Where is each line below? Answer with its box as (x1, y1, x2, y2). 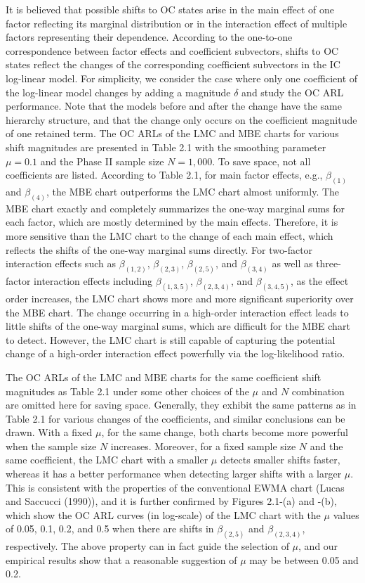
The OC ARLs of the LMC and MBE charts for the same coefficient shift (6, 369, 321, 384)
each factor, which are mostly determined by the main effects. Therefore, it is (6, 214, 338, 229)
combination (291, 383, 345, 398)
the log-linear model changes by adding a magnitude (6, 84, 231, 99)
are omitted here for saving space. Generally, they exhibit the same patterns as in (6, 397, 357, 412)
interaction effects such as (6, 256, 116, 271)
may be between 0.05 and (249, 552, 359, 567)
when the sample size (6, 438, 97, 453)
